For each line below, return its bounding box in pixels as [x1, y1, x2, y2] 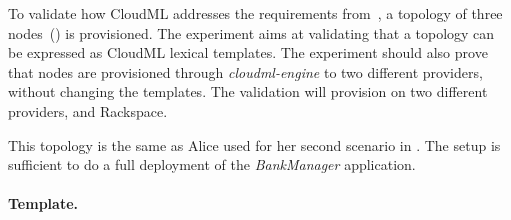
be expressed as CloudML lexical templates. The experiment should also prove [8, 42, 488, 63]
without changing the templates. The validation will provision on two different [8, 81, 488, 102]
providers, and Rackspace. [8, 100, 168, 121]
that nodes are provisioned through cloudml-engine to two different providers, [8, 61, 483, 82]
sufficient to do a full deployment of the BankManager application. [8, 154, 416, 175]
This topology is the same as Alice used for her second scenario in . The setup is [8, 134, 501, 155]
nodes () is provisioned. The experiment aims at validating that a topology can [8, 22, 495, 43]
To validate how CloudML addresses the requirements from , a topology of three [8, 3, 503, 23]
